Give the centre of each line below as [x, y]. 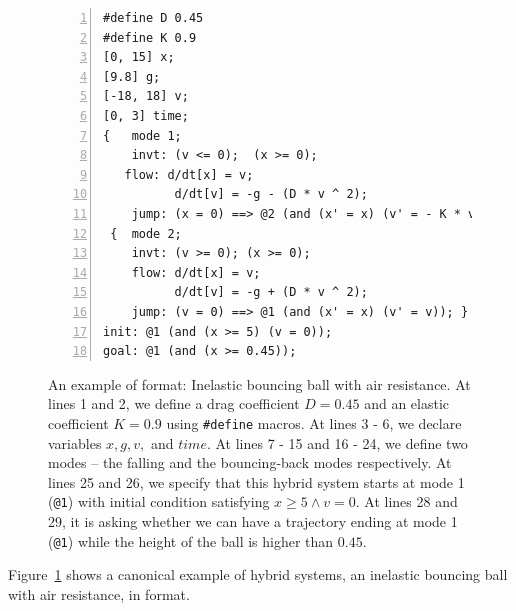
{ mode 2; [146, 233]
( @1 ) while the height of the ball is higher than [191, 540]
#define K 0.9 [150, 37]
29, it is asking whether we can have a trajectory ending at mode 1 [253, 520]
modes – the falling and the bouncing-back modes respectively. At [250, 462]
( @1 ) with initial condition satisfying [159, 501]
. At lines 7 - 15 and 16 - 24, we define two [337, 442]
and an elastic [407, 403]
